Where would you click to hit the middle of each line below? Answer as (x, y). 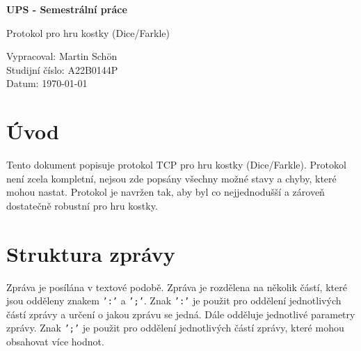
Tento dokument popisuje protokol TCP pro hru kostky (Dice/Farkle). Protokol (176, 165)
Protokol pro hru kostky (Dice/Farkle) (88, 32)
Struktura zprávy (91, 253)
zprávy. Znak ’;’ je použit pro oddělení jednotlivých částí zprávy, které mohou (175, 328)
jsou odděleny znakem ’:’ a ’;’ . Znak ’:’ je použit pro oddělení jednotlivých (174, 301)
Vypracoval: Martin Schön (62, 56)
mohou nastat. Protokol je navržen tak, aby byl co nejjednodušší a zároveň (166, 192)
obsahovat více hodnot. (55, 342)
